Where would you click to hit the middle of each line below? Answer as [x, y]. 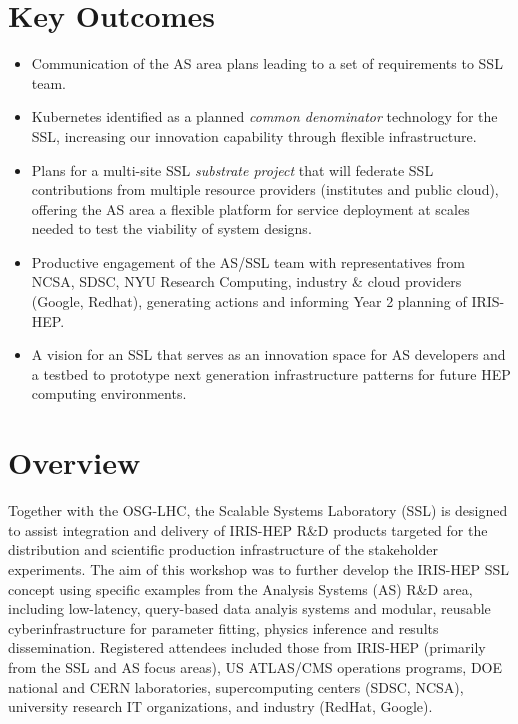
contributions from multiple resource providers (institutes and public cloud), [265, 189]
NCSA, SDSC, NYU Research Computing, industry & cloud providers [246, 281]
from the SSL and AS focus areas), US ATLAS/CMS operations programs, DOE [255, 666]
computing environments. [109, 393]
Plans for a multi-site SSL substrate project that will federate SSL [232, 169]
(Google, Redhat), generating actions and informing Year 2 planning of [249, 301]
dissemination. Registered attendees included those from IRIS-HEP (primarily [247, 647]
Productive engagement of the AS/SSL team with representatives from [248, 261]
